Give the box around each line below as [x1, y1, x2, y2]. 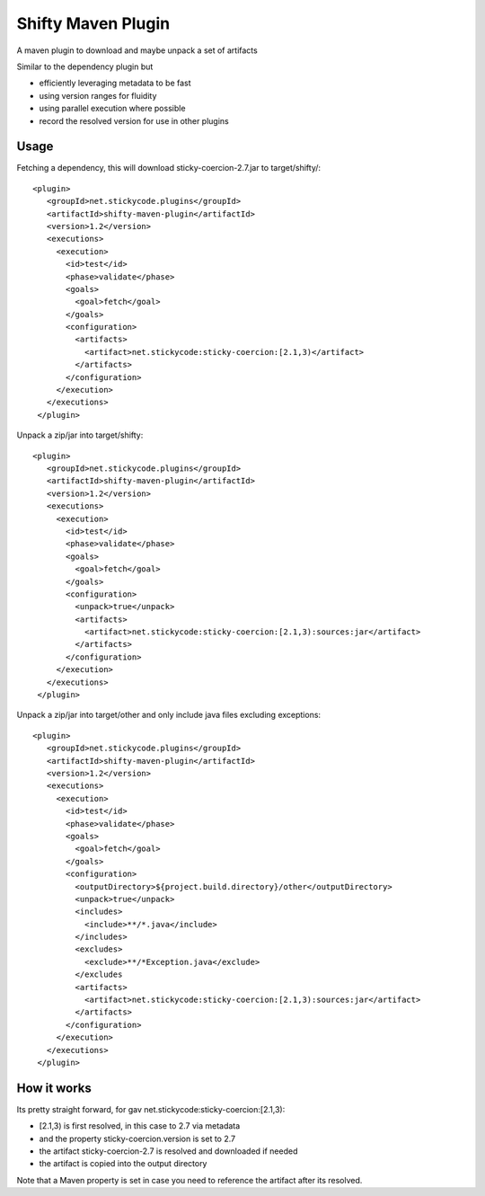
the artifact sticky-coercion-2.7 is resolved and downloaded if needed [39, 1146, 298, 1156]
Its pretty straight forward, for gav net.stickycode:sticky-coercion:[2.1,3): [16, 1103, 286, 1114]
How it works [16, 1080, 92, 1095]
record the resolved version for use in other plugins [39, 115, 229, 126]
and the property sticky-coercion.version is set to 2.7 [39, 1133, 236, 1144]
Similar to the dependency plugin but [16, 61, 154, 72]
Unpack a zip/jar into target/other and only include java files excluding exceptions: [16, 710, 322, 721]
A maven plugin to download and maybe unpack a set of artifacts [16, 45, 258, 56]
